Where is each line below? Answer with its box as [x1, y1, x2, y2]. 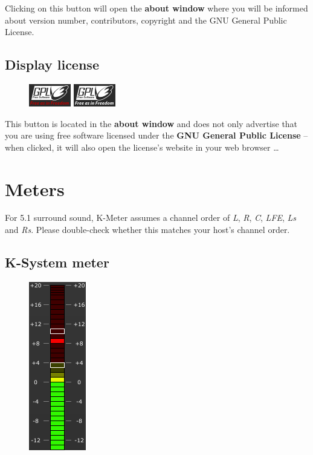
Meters [5, 176, 65, 201]
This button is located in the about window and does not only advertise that [5, 117, 298, 129]
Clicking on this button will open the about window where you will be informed [5, 2, 308, 14]
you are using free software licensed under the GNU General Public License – [5, 129, 308, 142]
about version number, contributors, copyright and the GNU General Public [5, 13, 287, 26]
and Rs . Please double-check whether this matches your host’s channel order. [5, 223, 290, 236]
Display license [5, 55, 99, 74]
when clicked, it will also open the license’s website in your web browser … [5, 140, 279, 153]
